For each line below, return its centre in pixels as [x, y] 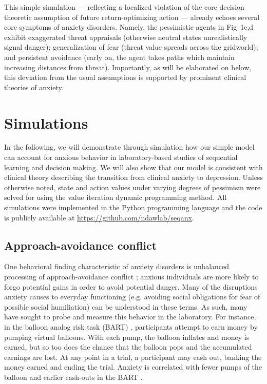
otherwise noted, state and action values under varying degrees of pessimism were [132, 187]
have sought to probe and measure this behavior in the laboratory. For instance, [130, 317]
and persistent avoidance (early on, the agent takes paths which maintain [119, 57]
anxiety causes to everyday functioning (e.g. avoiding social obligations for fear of [132, 297]
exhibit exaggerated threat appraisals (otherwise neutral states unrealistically [126, 37]
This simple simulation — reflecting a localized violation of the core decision [124, 7]
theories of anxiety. [34, 87]
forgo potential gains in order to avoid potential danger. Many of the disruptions [131, 286]
